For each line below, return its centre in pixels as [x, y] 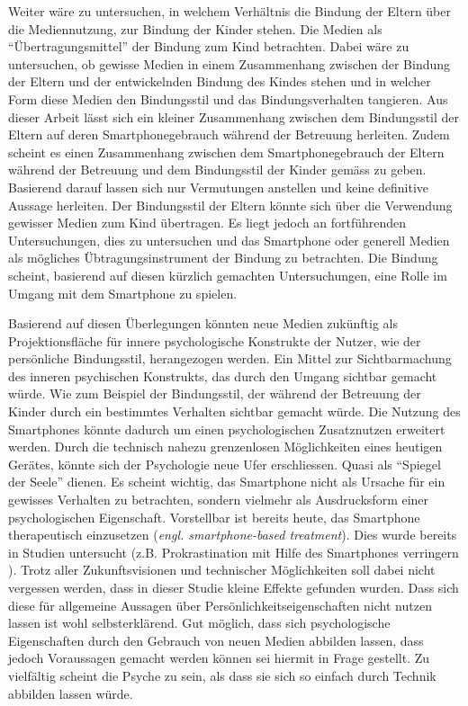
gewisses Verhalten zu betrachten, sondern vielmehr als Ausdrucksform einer [219, 500]
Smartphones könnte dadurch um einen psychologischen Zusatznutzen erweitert [227, 429]
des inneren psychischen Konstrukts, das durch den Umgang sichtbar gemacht [223, 375]
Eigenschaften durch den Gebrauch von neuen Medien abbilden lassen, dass [216, 640]
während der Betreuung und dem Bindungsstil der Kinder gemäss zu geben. [217, 170]
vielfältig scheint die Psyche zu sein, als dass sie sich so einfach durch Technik [222, 675]
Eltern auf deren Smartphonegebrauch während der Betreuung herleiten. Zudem [229, 134]
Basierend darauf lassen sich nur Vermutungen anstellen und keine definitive [219, 187]
